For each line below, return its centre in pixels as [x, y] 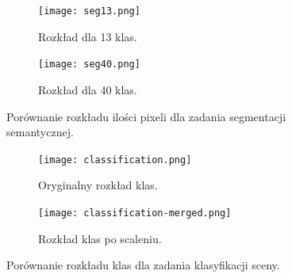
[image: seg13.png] [89, 11]
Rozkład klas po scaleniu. [100, 238]
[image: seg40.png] [89, 65]
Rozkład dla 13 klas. [88, 36]
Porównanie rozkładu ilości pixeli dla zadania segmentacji [146, 116]
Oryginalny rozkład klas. [98, 185]
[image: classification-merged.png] [135, 213]
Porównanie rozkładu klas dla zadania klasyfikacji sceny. [143, 265]
